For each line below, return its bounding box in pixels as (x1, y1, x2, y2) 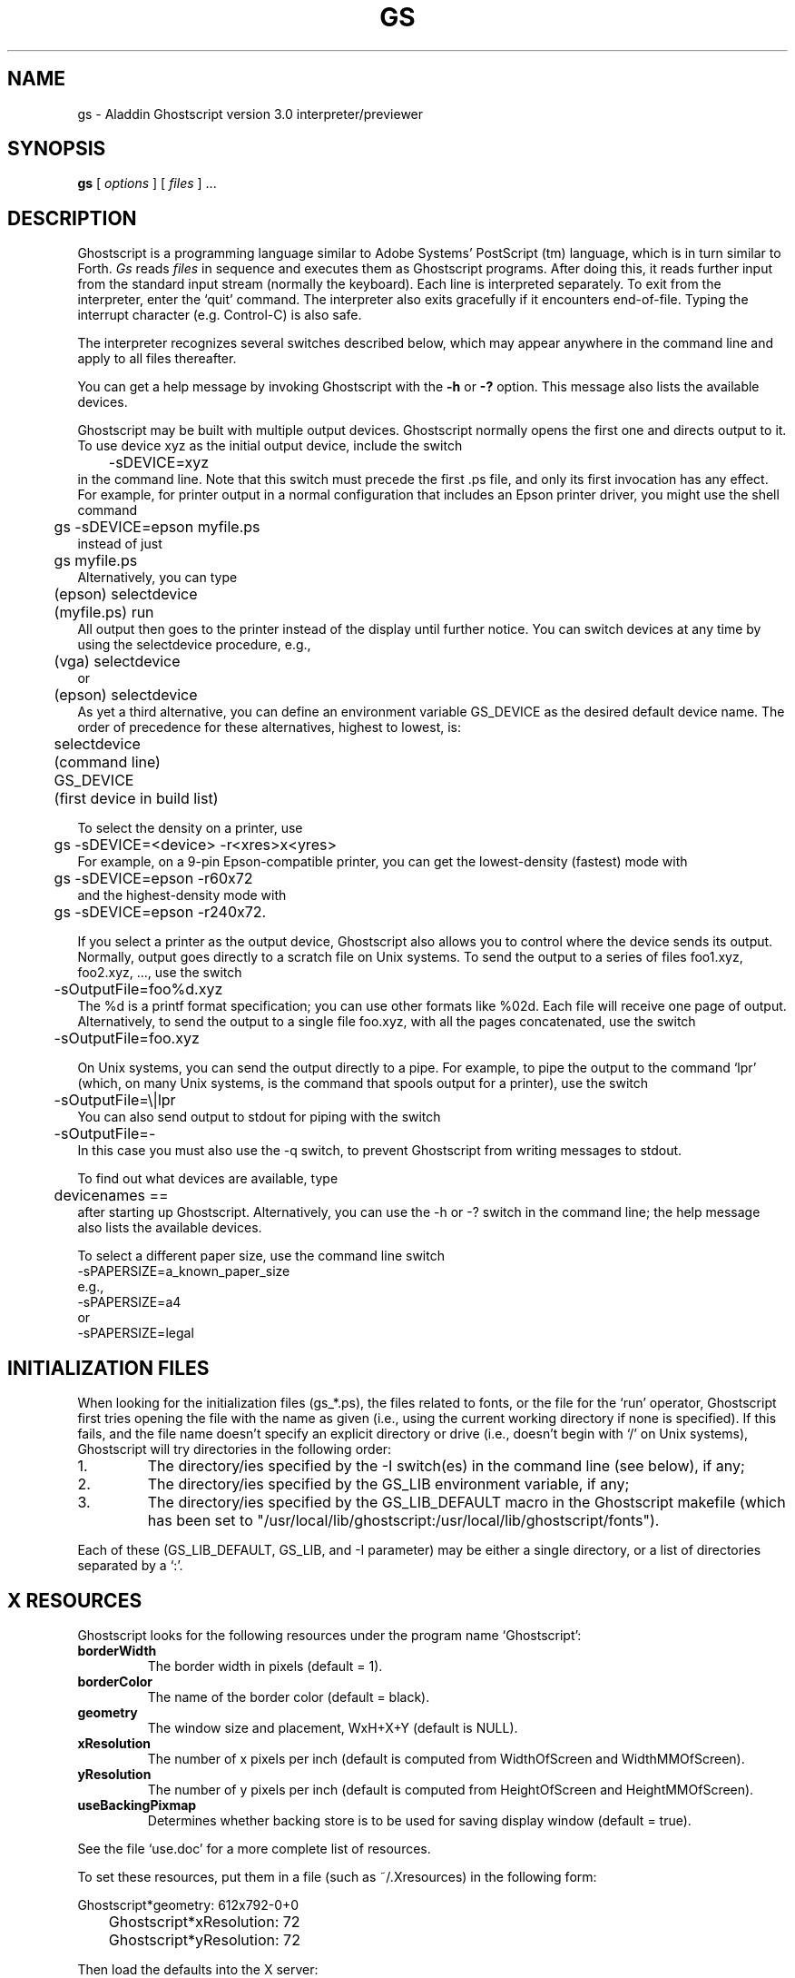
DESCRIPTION (7, 206, 137, 230)
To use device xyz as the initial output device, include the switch (77, 438, 463, 454)
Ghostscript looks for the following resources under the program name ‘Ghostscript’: (77, 1627, 582, 1643)
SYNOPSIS (7, 137, 106, 161)
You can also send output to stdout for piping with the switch (77, 1109, 441, 1125)
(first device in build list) (54, 789, 219, 808)
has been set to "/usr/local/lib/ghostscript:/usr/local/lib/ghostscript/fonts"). (147, 1511, 660, 1530)
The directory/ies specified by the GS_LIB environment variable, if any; (147, 1475, 630, 1494)
